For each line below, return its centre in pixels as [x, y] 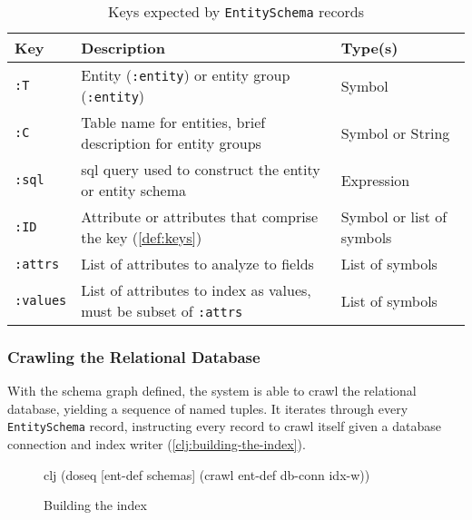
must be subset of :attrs [162, 311]
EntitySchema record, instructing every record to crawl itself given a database [225, 426]
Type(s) [369, 48]
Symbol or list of [394, 216]
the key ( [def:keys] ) [142, 237]
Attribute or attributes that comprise [200, 216]
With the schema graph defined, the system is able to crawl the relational [212, 391]
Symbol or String [395, 132]
